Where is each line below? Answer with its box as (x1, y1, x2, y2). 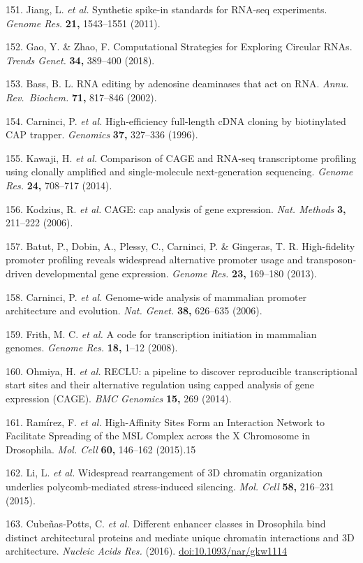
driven (6, 265, 33, 280)
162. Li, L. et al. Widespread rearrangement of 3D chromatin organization (6, 465, 323, 480)
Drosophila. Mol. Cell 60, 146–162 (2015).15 (6, 441, 196, 456)
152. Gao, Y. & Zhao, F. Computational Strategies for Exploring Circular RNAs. (6, 39, 353, 54)
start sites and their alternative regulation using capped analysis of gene (6, 377, 315, 392)
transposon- (306, 252, 357, 267)
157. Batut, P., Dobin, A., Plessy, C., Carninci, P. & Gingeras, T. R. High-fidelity (6, 238, 355, 253)
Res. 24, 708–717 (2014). (6, 177, 112, 192)
